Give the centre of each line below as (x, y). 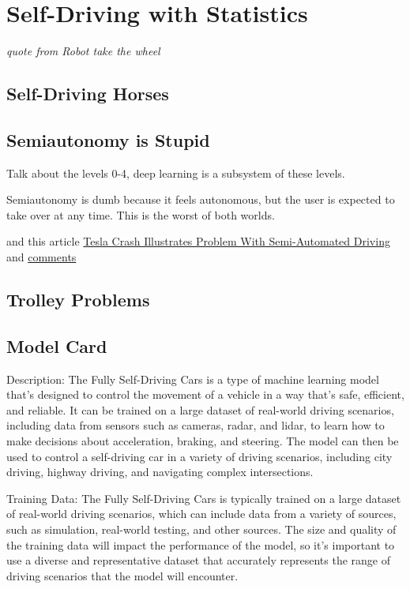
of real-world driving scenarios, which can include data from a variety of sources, (201, 514)
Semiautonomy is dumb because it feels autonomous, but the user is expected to (201, 199)
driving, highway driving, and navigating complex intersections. (160, 472)
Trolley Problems (78, 300)
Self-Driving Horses (88, 94)
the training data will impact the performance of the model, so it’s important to (201, 544)
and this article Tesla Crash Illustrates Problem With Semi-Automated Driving (198, 241)
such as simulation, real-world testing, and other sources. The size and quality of (201, 529)
